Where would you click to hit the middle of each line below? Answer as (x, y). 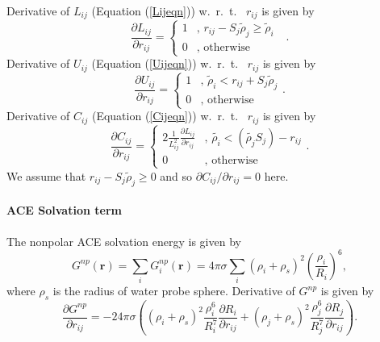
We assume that (46, 175)
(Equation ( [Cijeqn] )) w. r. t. (165, 116)
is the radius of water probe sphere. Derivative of (174, 290)
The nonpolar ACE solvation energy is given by (124, 241)
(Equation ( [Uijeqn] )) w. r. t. (165, 63)
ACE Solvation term (64, 210)
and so (176, 175)
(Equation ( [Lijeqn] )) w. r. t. (164, 10)
